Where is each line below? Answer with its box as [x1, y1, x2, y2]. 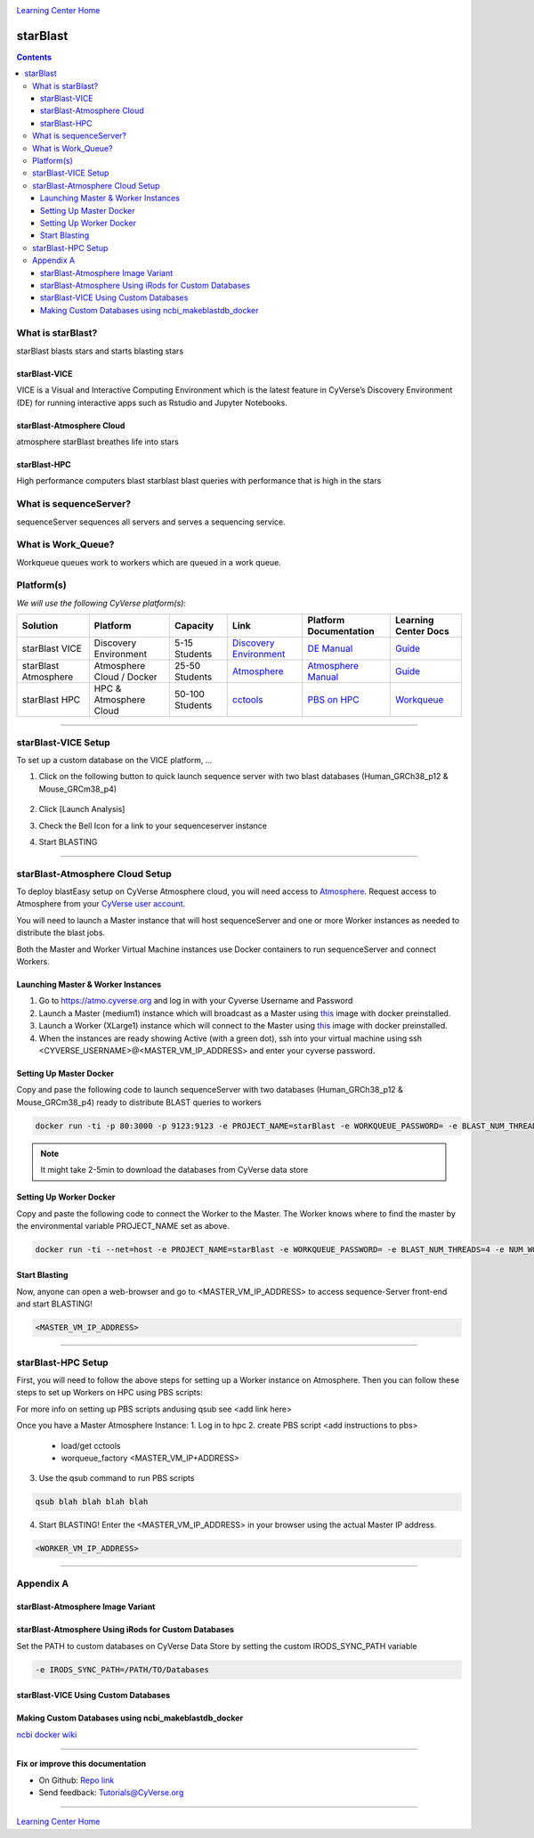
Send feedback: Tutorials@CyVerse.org [38, 1786, 184, 1798]
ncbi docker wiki [16, 1728, 77, 1740]
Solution [21, 620, 59, 632]
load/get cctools [61, 1440, 121, 1451]
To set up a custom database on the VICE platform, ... [16, 754, 213, 765]
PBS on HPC [307, 694, 360, 706]
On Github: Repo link [38, 1775, 115, 1785]
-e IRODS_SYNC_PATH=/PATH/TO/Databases [35, 1664, 209, 1674]
